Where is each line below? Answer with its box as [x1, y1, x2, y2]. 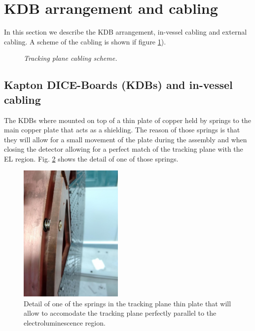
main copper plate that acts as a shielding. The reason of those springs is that [4, 124, 240, 135]
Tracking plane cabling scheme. [24, 53, 117, 63]
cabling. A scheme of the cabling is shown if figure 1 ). [4, 36, 166, 46]
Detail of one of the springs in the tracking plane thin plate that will [24, 298, 231, 308]
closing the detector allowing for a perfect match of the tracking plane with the [4, 144, 243, 154]
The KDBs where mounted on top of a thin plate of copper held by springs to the [4, 115, 251, 125]
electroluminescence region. [24, 317, 106, 328]
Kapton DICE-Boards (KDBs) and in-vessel [4, 77, 233, 92]
